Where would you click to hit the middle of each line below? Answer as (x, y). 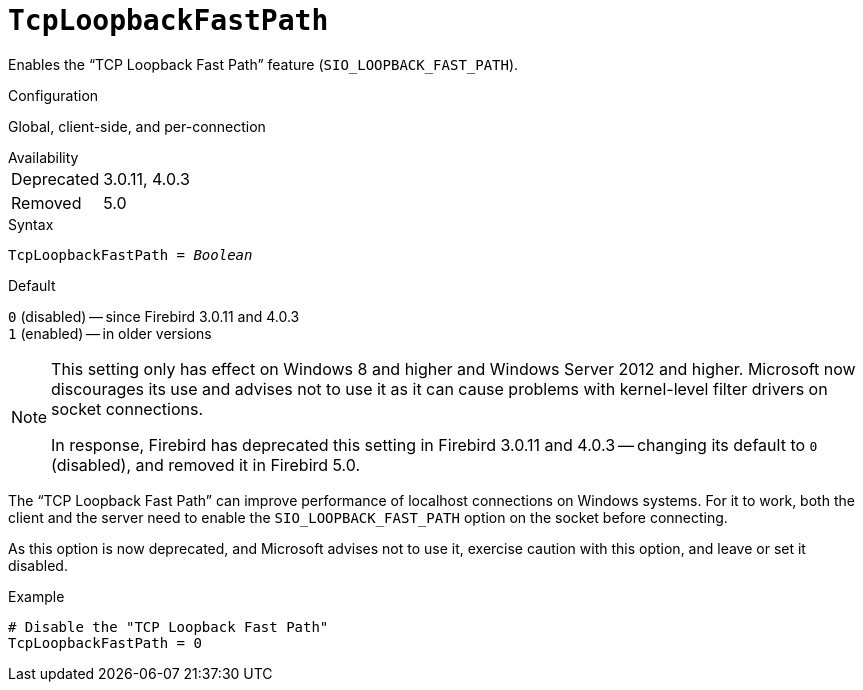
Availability (43, 157)
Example (36, 596)
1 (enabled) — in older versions (110, 333)
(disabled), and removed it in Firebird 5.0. (206, 464)
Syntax (31, 224)
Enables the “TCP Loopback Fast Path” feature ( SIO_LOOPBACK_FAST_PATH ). (263, 64)
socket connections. (127, 408)
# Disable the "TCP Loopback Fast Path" (168, 626)
